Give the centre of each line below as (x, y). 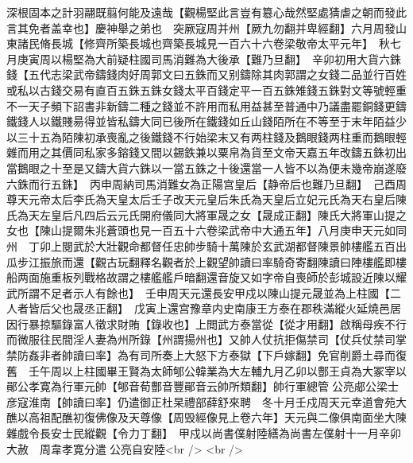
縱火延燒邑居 (367, 308)
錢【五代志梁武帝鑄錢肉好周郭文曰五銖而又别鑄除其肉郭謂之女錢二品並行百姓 (206, 74)
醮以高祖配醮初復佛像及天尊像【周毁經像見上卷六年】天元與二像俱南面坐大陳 (206, 417)
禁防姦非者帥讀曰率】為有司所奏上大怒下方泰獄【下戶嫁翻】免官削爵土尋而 (201, 355)
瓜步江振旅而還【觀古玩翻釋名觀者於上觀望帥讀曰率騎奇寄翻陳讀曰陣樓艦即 (201, 261)
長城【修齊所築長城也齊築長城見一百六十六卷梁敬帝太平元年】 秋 (220, 43)
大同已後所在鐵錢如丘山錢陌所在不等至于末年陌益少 (273, 121)
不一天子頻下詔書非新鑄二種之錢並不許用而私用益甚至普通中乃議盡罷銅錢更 (201, 105)
